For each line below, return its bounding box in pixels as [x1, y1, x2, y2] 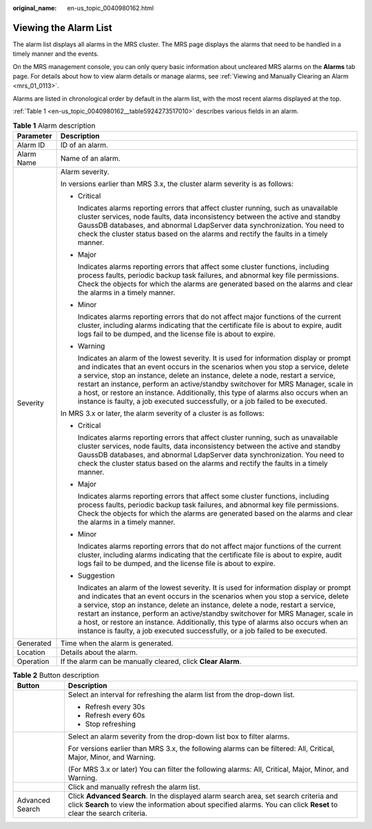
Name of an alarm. [60, 154, 121, 164]
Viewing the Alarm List [12, 21, 113, 34]
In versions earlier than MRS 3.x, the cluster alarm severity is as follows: [60, 179, 294, 189]
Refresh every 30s [85, 702, 145, 712]
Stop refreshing [85, 719, 136, 729]
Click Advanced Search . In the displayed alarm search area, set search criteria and [68, 791, 338, 801]
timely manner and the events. [12, 50, 99, 58]
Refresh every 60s [85, 711, 145, 721]
